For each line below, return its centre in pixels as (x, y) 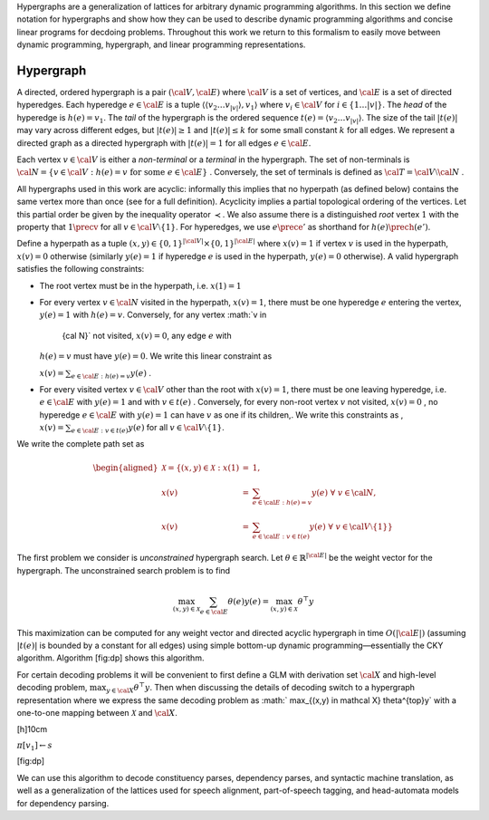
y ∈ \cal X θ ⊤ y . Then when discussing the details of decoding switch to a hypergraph (260, 688)
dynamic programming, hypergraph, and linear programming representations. (161, 44)
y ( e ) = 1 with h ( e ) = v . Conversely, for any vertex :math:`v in (153, 315)
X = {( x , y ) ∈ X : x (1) (201, 468)
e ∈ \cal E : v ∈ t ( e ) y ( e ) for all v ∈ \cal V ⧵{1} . (148, 429)
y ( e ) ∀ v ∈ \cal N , (344, 492)
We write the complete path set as (81, 444)
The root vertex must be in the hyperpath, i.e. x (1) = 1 (140, 285)
